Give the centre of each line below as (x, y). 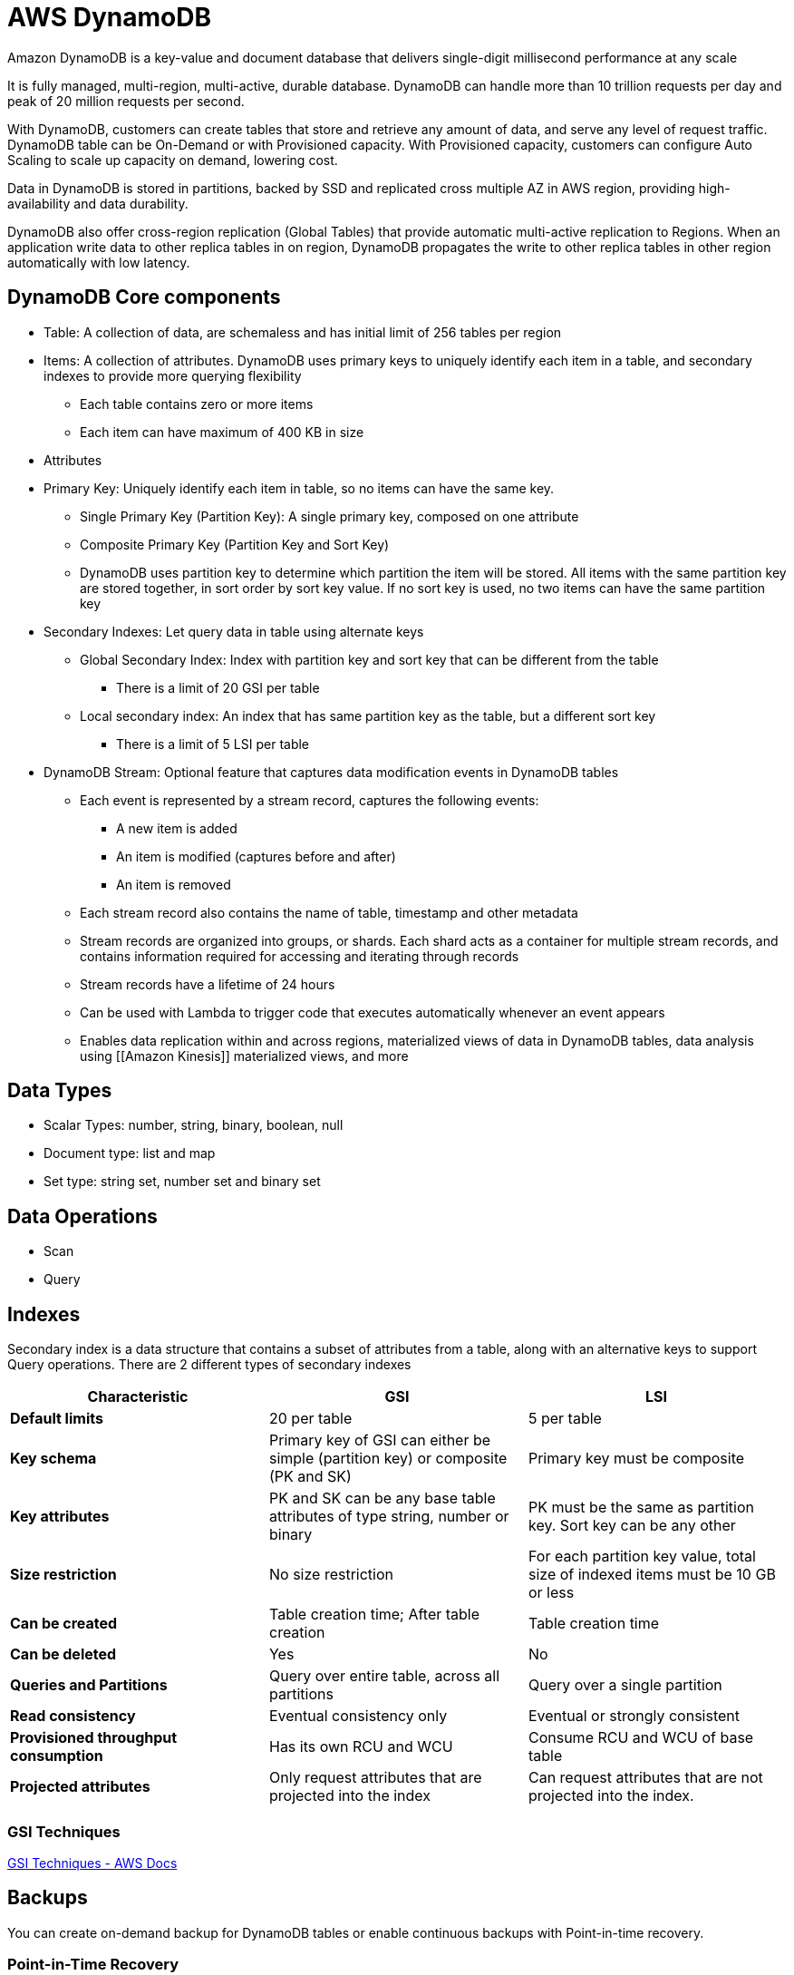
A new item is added (177, 828)
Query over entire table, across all (384, 1676)
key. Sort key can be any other (632, 1526)
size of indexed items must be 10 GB (652, 1575)
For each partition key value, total (642, 1557)
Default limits (57, 1419)
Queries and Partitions (89, 1685)
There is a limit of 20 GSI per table (218, 687)
